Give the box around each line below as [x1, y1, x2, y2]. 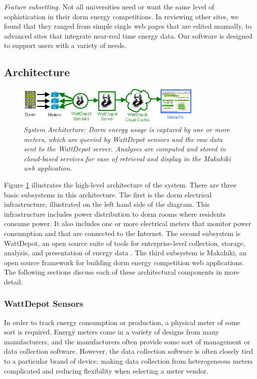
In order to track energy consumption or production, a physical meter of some [4, 317, 241, 327]
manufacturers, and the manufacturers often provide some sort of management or [4, 336, 250, 346]
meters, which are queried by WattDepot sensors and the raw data [24, 134, 223, 144]
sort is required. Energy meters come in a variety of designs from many [4, 327, 219, 337]
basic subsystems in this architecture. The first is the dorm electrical [4, 189, 212, 199]
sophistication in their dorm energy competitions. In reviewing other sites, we [4, 11, 239, 21]
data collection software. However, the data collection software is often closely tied [4, 346, 253, 356]
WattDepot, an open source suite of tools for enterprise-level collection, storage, [4, 237, 246, 248]
